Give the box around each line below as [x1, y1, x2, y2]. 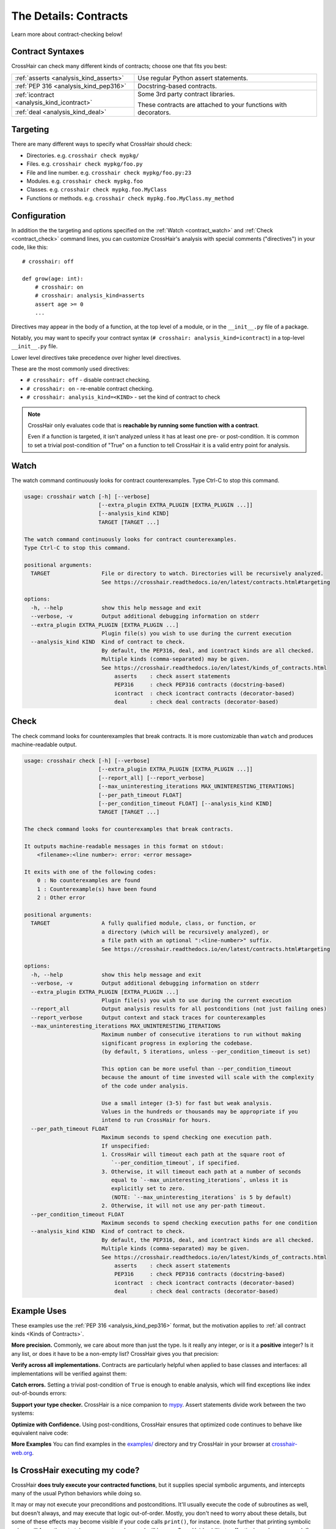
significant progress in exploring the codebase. [101, 1040, 254, 1046]
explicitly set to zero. [111, 1185, 186, 1192]
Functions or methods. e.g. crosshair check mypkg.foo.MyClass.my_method [26, 194, 235, 202]
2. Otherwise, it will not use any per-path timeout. [101, 1202, 266, 1209]
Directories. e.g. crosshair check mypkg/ [26, 152, 140, 159]
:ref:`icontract [15, 91, 54, 99]
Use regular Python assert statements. [137, 73, 249, 82]
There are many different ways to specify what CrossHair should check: [11, 141, 192, 148]
